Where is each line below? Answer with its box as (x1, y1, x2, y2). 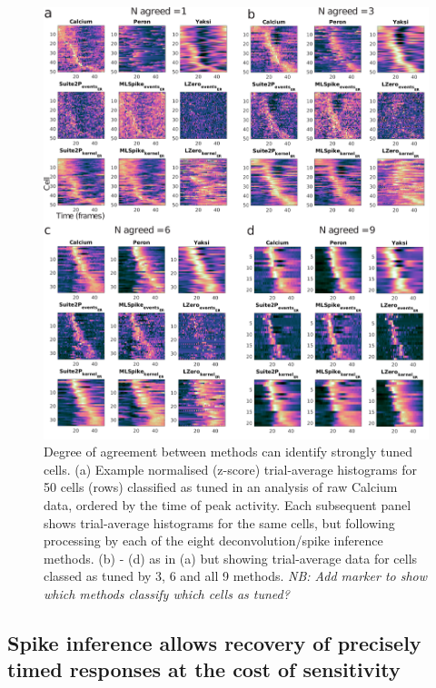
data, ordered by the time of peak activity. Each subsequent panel (44, 495, 411, 514)
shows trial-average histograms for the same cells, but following (44, 513, 395, 532)
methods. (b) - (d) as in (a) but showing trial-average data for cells (44, 548, 418, 567)
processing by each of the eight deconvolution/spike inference (44, 531, 383, 550)
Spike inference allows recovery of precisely (7, 628, 421, 656)
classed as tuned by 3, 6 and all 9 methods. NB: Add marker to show (44, 566, 428, 585)
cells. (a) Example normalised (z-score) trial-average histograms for (44, 459, 418, 478)
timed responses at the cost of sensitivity (7, 655, 401, 683)
